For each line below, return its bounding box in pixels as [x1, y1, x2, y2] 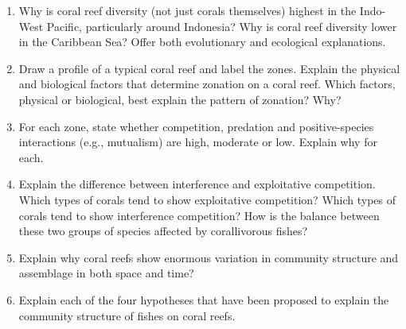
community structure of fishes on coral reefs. [18, 307, 236, 323]
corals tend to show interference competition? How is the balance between [18, 207, 380, 223]
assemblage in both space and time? [18, 265, 194, 281]
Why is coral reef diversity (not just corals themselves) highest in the [18, 2, 357, 18]
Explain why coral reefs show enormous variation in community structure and [18, 249, 399, 265]
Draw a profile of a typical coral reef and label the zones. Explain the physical [18, 60, 400, 76]
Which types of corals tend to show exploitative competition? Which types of [18, 191, 396, 207]
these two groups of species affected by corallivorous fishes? [18, 223, 308, 239]
